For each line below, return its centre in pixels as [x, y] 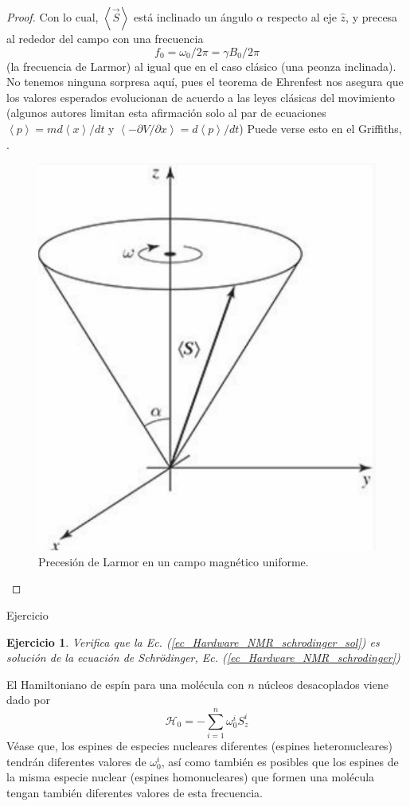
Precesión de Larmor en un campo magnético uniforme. [174, 561]
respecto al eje [302, 17]
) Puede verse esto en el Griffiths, [320, 128]
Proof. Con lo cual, [53, 17]
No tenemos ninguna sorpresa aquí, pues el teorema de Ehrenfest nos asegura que [205, 82]
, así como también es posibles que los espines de [280, 761]
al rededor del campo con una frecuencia [105, 38]
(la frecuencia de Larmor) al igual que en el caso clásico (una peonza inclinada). [201, 66]
